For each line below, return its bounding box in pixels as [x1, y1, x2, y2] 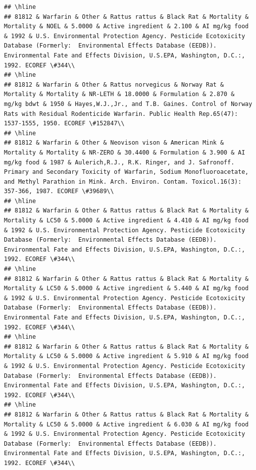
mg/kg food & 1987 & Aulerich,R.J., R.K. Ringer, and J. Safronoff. [4, 158, 235, 166]
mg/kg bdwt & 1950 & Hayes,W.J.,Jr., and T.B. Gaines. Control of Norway [4, 100, 253, 107]
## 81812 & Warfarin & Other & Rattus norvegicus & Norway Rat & [4, 81, 224, 88]
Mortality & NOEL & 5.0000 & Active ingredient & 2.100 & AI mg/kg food [4, 23, 249, 30]
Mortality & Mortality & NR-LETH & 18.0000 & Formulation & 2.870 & [4, 91, 235, 98]
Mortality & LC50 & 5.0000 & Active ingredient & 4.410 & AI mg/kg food [4, 217, 249, 224]
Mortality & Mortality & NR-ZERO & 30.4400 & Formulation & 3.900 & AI [4, 149, 245, 156]
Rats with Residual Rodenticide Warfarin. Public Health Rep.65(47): [4, 110, 238, 117]
